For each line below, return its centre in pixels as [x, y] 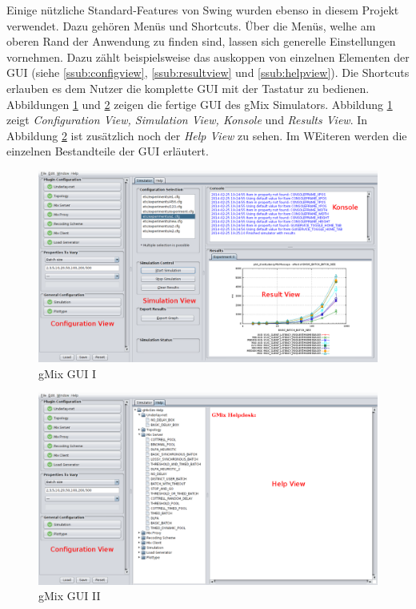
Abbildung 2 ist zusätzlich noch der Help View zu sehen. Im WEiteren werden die [207, 135]
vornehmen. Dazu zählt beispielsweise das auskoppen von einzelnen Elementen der [208, 56]
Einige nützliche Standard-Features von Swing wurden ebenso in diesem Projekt [203, 10]
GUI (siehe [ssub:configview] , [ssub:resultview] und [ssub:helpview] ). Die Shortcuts [208, 73]
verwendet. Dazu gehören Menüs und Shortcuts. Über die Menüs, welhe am [191, 25]
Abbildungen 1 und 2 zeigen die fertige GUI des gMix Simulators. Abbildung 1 [200, 104]
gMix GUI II [70, 596]
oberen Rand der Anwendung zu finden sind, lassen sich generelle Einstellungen [201, 41]
